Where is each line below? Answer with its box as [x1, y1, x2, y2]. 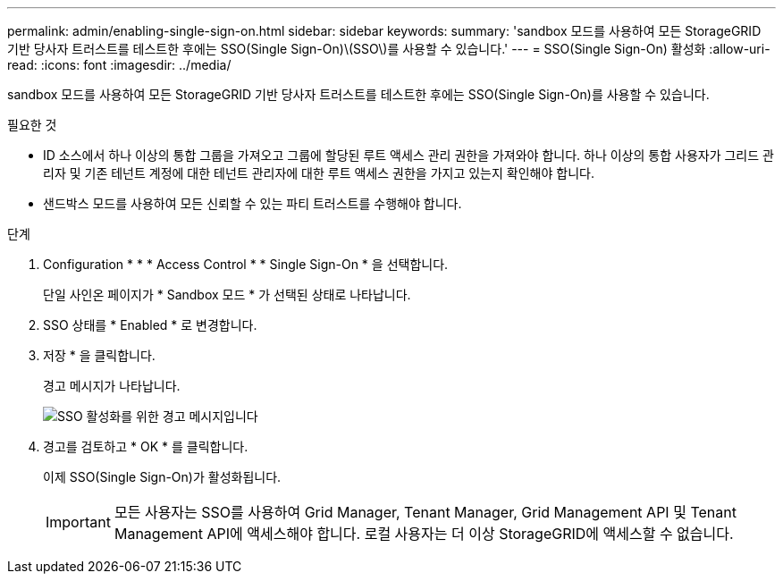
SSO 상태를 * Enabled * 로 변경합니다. [43, 317, 257, 333]
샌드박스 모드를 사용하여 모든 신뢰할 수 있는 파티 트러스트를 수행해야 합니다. [43, 196, 462, 211]
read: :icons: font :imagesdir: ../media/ [7, 57, 232, 72]
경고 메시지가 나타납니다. [43, 378, 181, 393]
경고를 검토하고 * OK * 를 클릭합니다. [43, 439, 248, 454]
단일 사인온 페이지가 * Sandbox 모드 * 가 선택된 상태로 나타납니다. [43, 287, 411, 302]
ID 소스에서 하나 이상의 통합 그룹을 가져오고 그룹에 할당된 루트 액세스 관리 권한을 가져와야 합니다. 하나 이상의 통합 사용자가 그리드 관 [43, 147, 774, 163]
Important [46, 513, 111, 531]
